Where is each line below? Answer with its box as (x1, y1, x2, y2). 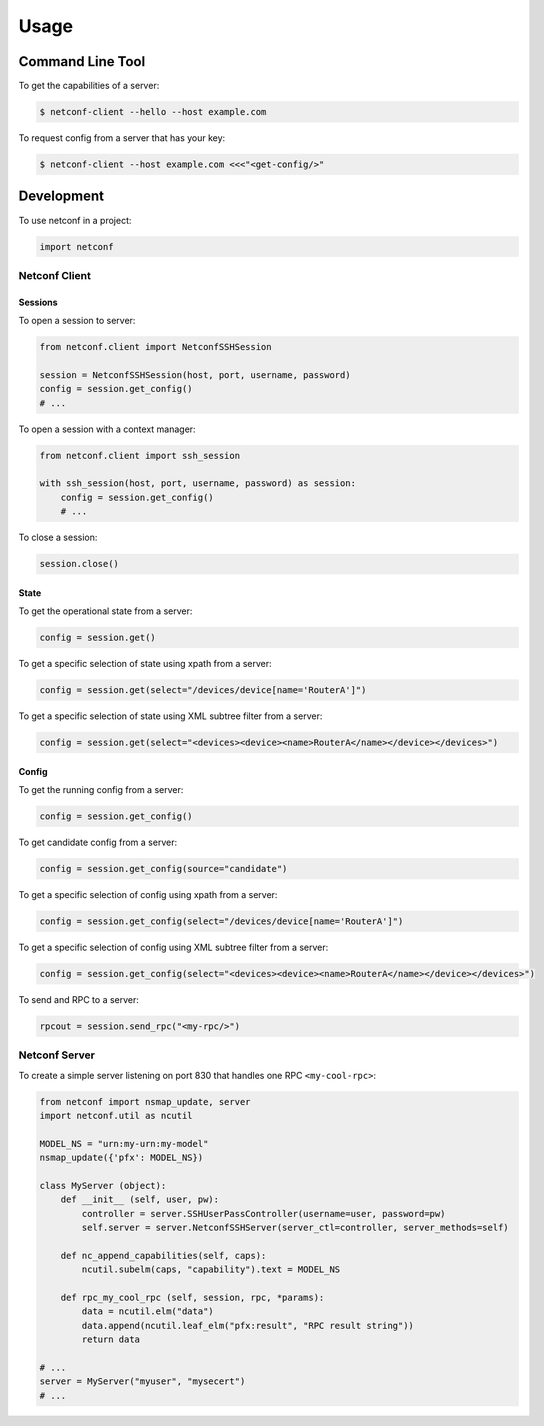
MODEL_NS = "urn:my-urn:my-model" (39, 1138, 209, 1149)
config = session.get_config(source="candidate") (39, 863, 288, 874)
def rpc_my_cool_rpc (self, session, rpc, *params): (60, 1292, 325, 1304)
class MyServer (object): (39, 1180, 167, 1191)
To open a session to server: (18, 315, 136, 327)
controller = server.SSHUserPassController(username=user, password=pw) (81, 1208, 446, 1219)
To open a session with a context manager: (18, 423, 196, 435)
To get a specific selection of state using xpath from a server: (18, 658, 272, 670)
